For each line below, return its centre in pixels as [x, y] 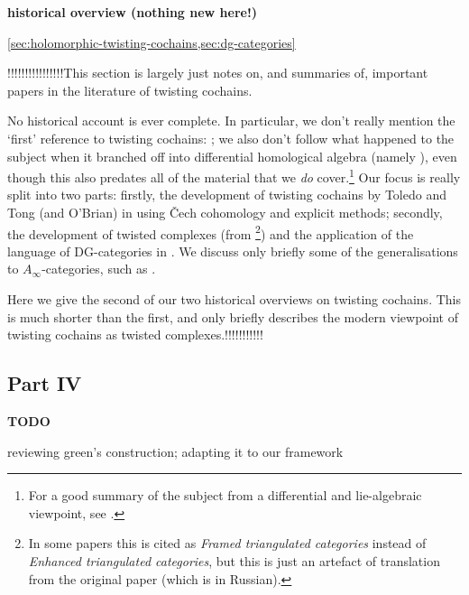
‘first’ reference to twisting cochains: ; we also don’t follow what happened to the [231, 138]
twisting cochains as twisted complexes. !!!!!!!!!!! [135, 335]
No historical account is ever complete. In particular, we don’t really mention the [231, 121]
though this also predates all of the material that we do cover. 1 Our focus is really [234, 176]
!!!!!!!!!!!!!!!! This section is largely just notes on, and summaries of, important [218, 73]
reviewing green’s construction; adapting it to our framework [175, 451]
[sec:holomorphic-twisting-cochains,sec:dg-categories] [152, 42]
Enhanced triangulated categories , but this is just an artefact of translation [234, 560]
